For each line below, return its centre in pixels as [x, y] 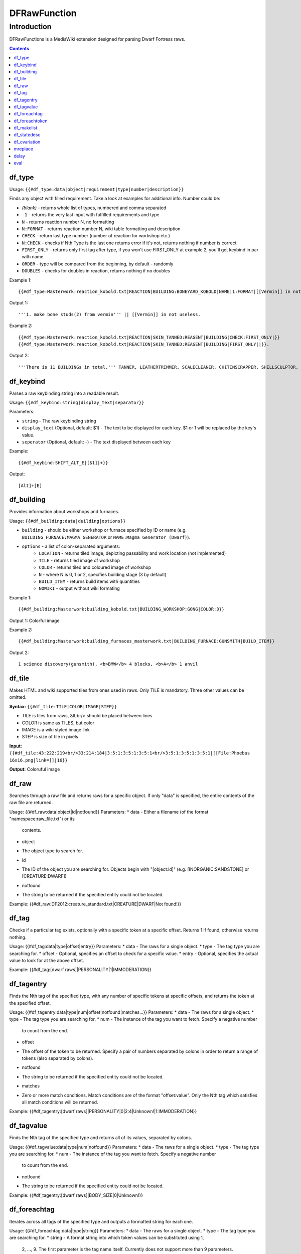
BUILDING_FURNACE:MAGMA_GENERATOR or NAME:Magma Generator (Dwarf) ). [106, 537]
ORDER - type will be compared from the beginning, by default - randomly [98, 264]
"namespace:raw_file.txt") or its [42, 819]
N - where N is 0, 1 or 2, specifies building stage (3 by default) [103, 574]
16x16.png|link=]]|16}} [38, 760]
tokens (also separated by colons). [58, 1058]
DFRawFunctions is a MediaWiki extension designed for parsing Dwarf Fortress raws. [97, 39]
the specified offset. [30, 1003]
